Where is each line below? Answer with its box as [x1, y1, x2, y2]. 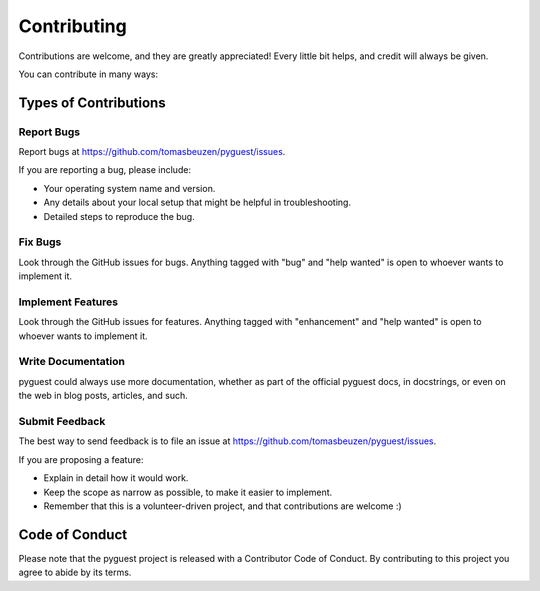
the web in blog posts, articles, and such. [18, 390, 189, 402]
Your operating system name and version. [43, 182, 216, 194]
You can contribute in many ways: [18, 68, 159, 80]
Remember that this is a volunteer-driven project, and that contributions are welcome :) [43, 500, 402, 512]
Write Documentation [18, 355, 125, 369]
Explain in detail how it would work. [43, 472, 189, 484]
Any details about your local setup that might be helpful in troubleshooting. [43, 196, 352, 209]
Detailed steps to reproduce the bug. [43, 210, 195, 222]
